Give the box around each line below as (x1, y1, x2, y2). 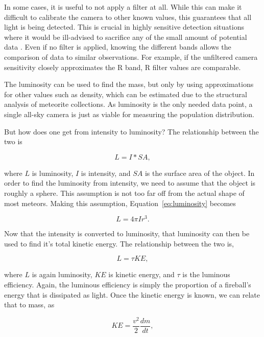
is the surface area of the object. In (145, 167, 255, 178)
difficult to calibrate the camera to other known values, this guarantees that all (4, 11, 252, 22)
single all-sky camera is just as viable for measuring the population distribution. (4, 108, 254, 119)
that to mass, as (4, 299, 55, 310)
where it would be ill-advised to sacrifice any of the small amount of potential (4, 31, 247, 42)
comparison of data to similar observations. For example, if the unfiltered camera (4, 51, 258, 62)
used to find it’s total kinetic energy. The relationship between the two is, (4, 238, 234, 249)
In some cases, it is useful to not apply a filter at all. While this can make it (4, 2, 242, 12)
